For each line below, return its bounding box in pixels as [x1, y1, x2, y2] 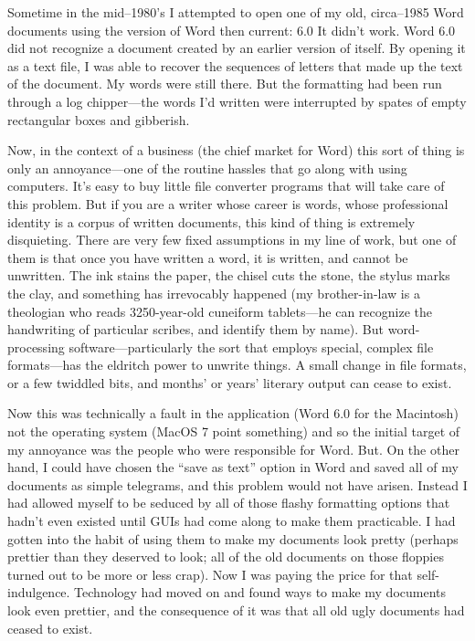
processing [7, 337, 65, 356]
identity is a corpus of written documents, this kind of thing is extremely [7, 212, 416, 231]
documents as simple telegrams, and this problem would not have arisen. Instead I [7, 475, 468, 494]
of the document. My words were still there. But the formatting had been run [7, 74, 442, 93]
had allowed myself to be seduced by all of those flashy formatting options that [7, 493, 450, 512]
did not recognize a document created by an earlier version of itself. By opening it [7, 38, 466, 58]
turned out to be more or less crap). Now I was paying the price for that [7, 564, 413, 583]
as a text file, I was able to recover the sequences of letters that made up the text [7, 56, 463, 75]
